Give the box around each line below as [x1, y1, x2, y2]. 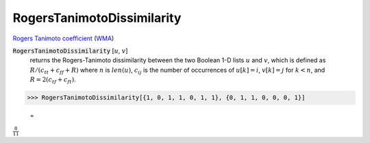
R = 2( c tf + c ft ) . [29, 75, 76, 85]
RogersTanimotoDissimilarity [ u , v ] [12, 47, 128, 55]
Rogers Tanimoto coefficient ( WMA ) [12, 34, 114, 42]
